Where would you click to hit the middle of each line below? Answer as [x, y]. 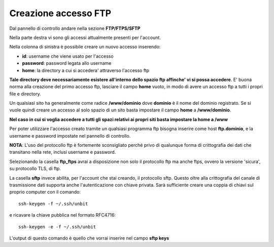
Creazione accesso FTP [60, 13]
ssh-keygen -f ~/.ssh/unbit [53, 203]
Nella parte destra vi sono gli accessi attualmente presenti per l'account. [85, 37]
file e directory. [25, 94]
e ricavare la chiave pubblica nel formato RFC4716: [63, 215]
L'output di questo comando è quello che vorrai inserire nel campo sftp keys [89, 238]
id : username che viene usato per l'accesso [68, 56]
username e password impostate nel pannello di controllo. [70, 136]
